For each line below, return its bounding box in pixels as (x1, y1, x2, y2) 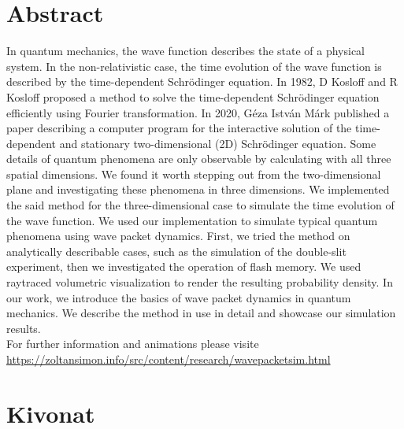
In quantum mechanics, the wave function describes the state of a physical (6, 43, 365, 59)
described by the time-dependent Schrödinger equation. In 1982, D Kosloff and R (6, 73, 398, 90)
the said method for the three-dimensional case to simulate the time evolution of (6, 197, 395, 213)
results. (6, 320, 41, 336)
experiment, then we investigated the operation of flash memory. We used (6, 258, 361, 275)
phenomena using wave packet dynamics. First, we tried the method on (6, 227, 350, 244)
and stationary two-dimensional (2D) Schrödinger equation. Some (59, 135, 376, 151)
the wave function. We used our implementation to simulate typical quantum (6, 212, 378, 228)
